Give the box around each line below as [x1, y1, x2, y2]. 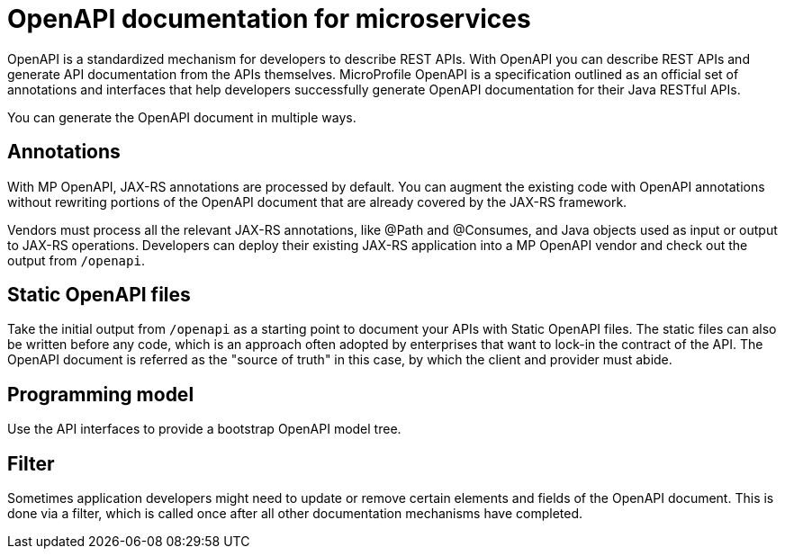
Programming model [7, 382, 194, 406]
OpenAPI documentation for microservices [7, 4, 531, 34]
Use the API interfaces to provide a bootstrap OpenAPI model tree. [7, 421, 402, 437]
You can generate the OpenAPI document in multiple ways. [7, 109, 356, 125]
